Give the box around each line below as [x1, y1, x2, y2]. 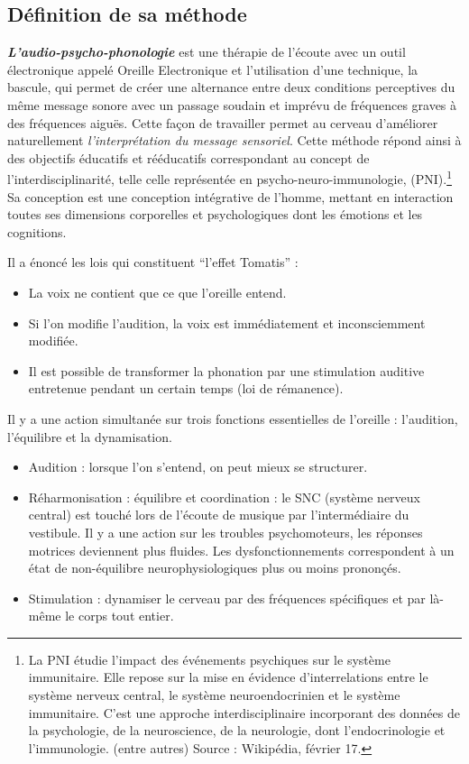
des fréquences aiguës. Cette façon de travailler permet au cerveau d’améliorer [7, 113, 438, 132]
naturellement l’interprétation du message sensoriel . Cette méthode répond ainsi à [7, 131, 462, 150]
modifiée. [28, 331, 78, 350]
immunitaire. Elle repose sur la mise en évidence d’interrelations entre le [28, 667, 428, 686]
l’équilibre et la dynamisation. [7, 427, 172, 446]
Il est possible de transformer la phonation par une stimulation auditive [28, 361, 425, 380]
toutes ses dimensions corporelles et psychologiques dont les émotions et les [7, 205, 423, 224]
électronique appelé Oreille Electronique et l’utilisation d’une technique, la [7, 60, 418, 78]
